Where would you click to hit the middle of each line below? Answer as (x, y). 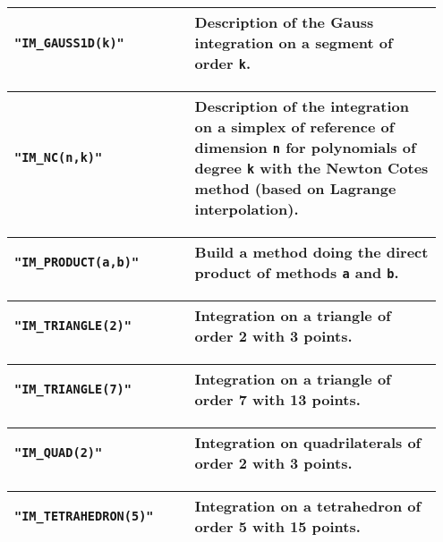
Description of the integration (302, 106)
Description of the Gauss (284, 22)
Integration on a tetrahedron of (308, 506)
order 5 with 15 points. (277, 526)
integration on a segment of (294, 42)
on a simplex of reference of (294, 127)
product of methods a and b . (297, 272)
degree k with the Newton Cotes (311, 168)
